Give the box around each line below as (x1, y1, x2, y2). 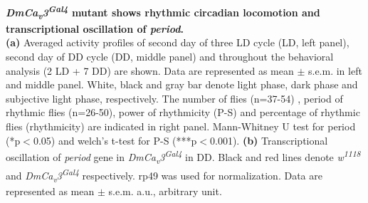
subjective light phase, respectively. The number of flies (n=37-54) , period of (6, 90, 343, 105)
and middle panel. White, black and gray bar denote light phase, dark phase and (6, 77, 358, 92)
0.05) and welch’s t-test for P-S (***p (33, 132, 197, 147)
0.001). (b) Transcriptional (209, 132, 328, 147)
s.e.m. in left (307, 63, 362, 78)
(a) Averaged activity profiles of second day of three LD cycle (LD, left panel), (6, 35, 349, 50)
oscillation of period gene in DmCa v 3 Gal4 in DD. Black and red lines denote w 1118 (6, 147, 361, 166)
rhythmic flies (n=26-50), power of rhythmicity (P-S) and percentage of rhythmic (6, 105, 360, 120)
